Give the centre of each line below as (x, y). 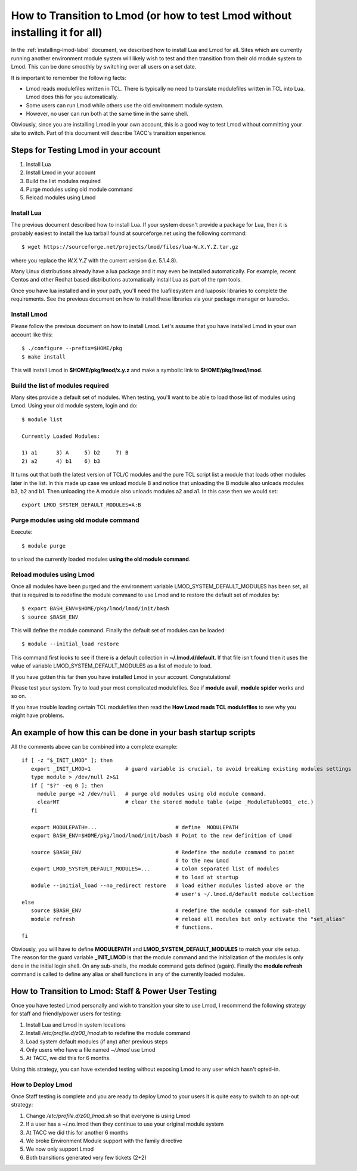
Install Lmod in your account (61, 172)
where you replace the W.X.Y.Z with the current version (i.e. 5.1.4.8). (94, 260)
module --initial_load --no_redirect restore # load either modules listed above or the (167, 886)
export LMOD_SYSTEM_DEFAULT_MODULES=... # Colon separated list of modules (155, 869)
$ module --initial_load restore (70, 644)
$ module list (42, 419)
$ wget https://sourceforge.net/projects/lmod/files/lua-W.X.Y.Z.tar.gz (130, 247)
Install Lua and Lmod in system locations (76, 1025)
